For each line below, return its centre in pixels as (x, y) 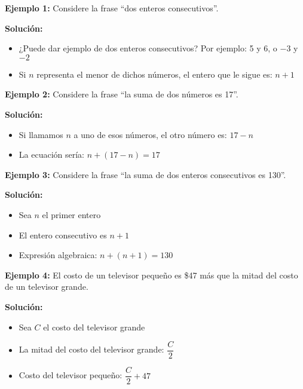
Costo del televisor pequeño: (71, 375)
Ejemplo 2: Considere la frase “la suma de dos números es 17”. (122, 94)
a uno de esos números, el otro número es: (150, 134)
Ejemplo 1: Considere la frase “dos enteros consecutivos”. (112, 8)
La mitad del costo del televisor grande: (91, 349)
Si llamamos (41, 134)
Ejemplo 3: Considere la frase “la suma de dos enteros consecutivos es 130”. (146, 174)
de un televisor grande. (47, 287)
